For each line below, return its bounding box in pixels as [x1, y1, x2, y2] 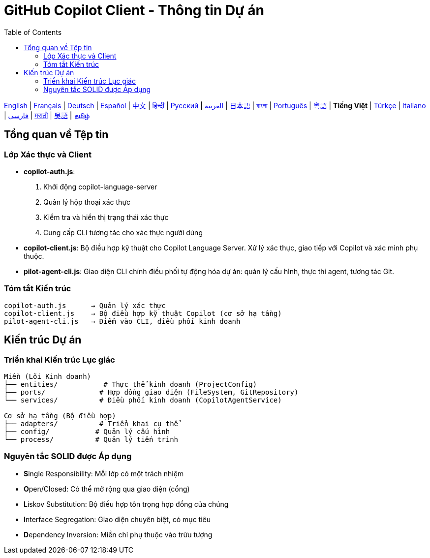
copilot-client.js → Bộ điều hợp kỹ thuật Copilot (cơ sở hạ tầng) [4, 309, 282, 317]
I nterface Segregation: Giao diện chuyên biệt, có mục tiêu [24, 515, 211, 524]
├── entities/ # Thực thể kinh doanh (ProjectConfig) [4, 380, 257, 388]
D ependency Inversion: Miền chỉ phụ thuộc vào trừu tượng [24, 530, 213, 539]
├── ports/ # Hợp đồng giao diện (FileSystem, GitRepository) [4, 388, 299, 396]
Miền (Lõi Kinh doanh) [4, 372, 92, 380]
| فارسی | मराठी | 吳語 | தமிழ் [4, 111, 90, 120]
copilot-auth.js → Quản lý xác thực [4, 301, 166, 310]
